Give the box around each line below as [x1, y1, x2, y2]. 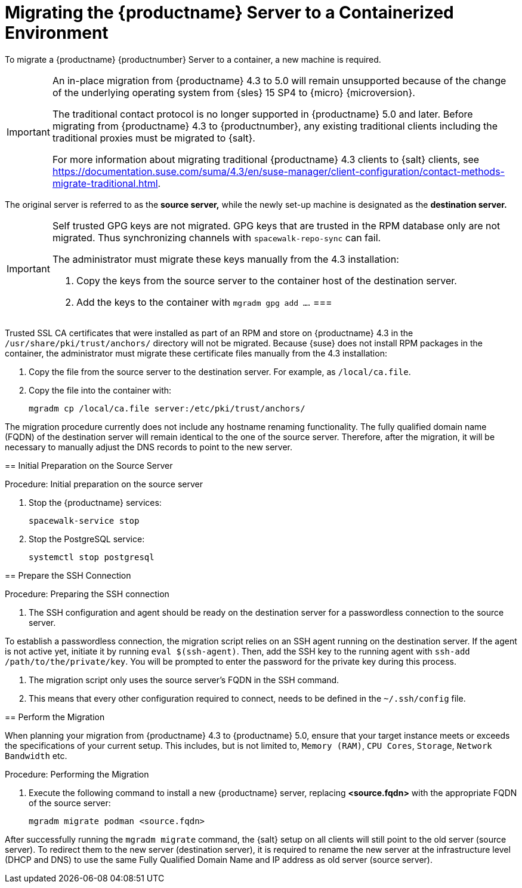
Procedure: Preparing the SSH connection [5, 588, 169, 599]
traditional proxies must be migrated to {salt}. [52, 131, 255, 144]
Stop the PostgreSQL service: [29, 533, 145, 544]
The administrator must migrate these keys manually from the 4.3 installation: [52, 253, 399, 265]
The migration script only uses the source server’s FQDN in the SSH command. [29, 674, 339, 685]
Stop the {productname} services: [29, 497, 162, 508]
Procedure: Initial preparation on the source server [5, 478, 203, 489]
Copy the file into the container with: [29, 385, 172, 395]
